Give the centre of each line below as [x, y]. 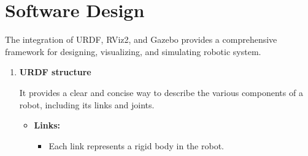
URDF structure [55, 72]
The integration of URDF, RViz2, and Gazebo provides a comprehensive [141, 39]
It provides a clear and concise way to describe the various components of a [161, 92]
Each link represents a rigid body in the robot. [136, 145]
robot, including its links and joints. [87, 104]
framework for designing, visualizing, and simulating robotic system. [133, 51]
